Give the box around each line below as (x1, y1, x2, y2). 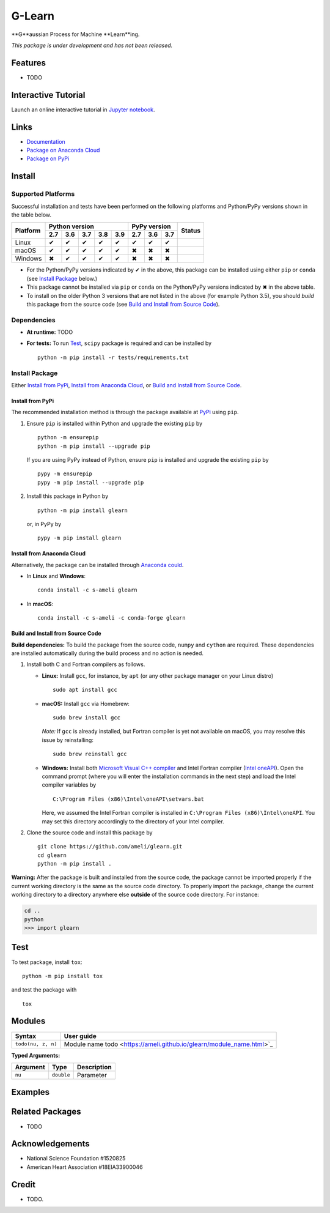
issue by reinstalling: (42, 736, 94, 743)
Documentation (26, 138, 65, 145)
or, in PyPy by (26, 520, 62, 527)
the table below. (11, 211, 52, 218)
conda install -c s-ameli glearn (37, 587, 137, 593)
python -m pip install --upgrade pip (37, 442, 151, 450)
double (52, 1072, 70, 1078)
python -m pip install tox (22, 973, 103, 979)
